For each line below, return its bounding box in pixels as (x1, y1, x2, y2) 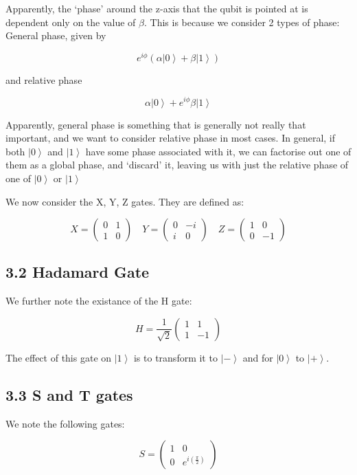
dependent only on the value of (5, 14, 136, 29)
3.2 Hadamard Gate (5, 261, 150, 283)
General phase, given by (5, 28, 106, 43)
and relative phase (5, 72, 82, 87)
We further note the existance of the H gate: (5, 294, 192, 308)
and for (242, 350, 273, 364)
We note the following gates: (5, 416, 125, 430)
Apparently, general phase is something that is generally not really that (5, 117, 306, 131)
